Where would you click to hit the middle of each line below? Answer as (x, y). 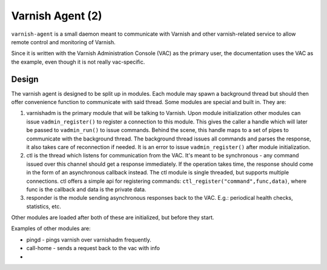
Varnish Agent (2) (57, 16)
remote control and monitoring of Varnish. (63, 42)
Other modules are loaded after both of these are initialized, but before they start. (113, 217)
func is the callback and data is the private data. (86, 189)
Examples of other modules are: (51, 229)
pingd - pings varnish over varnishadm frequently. (89, 240)
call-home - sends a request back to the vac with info (93, 248)
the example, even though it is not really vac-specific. (78, 62)
